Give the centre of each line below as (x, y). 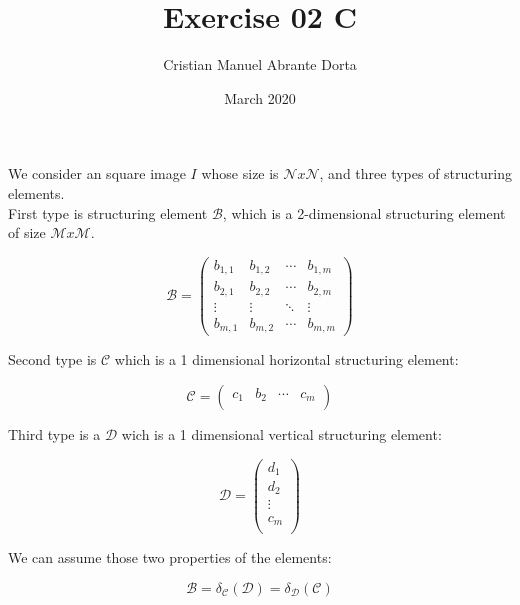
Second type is (52, 359)
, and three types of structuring (415, 173)
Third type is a (54, 433)
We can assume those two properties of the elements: (170, 557)
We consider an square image (97, 173)
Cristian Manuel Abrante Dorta (260, 64)
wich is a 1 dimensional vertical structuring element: (281, 433)
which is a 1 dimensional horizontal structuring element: (286, 359)
